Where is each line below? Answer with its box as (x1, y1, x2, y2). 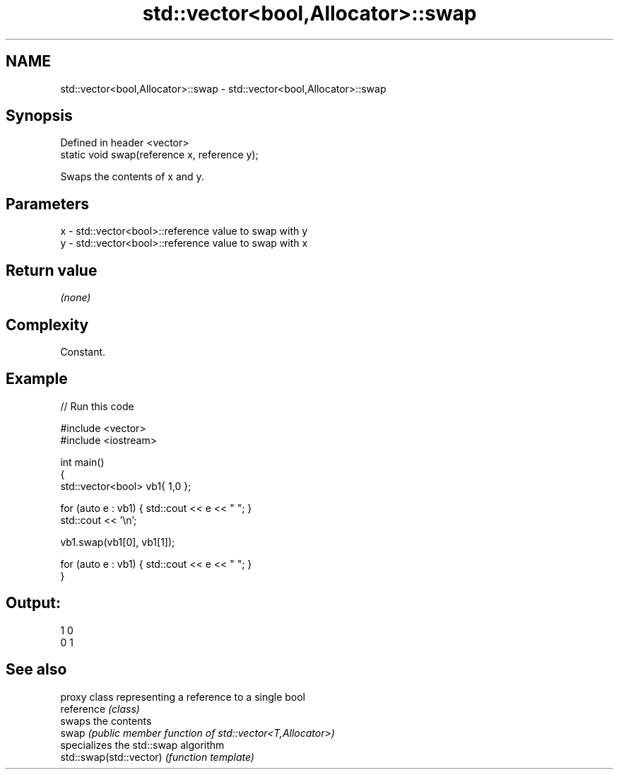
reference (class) (60, 702, 140, 715)
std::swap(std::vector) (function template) (60, 750, 254, 763)
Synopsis (6, 107, 73, 125)
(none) (60, 291, 91, 304)
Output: (6, 594, 61, 612)
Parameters (6, 194, 89, 213)
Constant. (60, 345, 106, 358)
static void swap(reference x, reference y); (60, 148, 259, 161)
